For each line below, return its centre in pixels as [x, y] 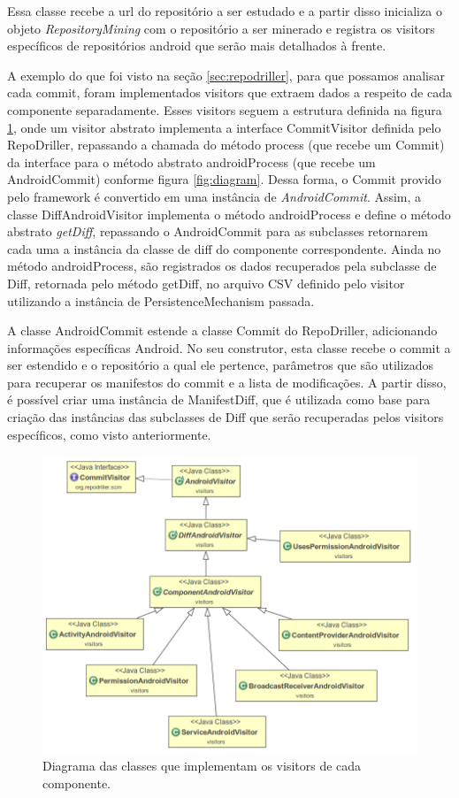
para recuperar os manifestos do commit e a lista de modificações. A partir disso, [227, 382]
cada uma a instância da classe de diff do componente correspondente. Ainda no [224, 248]
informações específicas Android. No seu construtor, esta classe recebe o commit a [229, 347]
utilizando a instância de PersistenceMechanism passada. [161, 300]
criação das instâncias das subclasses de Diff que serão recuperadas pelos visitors [226, 417]
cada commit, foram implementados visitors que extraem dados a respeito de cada [229, 92]
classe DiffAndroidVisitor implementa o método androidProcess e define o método [229, 214]
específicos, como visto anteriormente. [109, 434]
